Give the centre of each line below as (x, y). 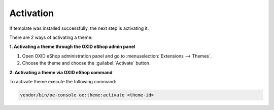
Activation (32, 13)
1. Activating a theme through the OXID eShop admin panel (72, 47)
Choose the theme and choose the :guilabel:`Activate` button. (86, 63)
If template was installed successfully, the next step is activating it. (79, 28)
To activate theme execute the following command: (63, 81)
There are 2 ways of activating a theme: (51, 37)
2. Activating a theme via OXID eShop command (61, 72)
